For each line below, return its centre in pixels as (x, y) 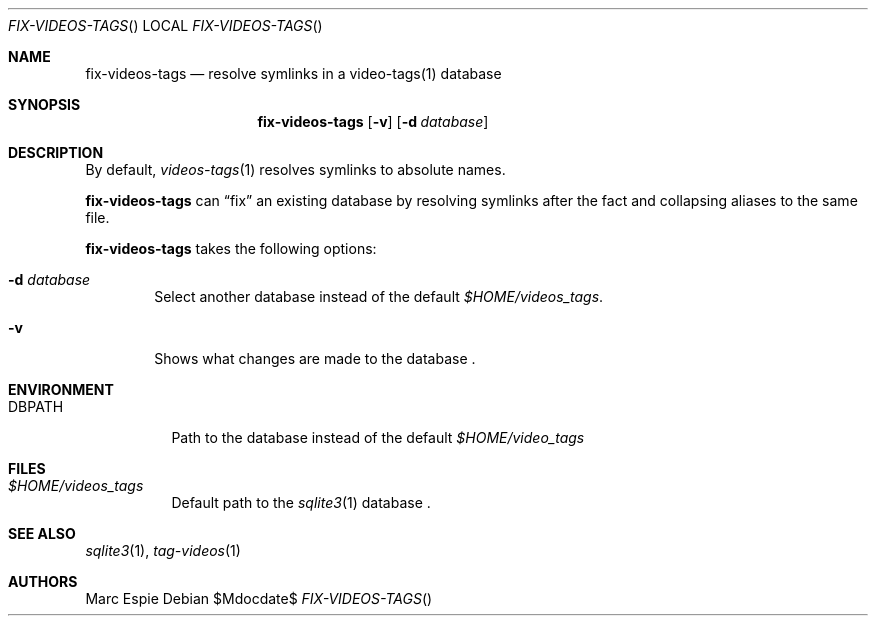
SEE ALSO (42, 533)
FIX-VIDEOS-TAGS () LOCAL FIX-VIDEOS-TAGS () (165, 25)
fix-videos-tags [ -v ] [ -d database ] (373, 121)
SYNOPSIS (44, 104)
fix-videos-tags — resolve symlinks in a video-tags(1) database (293, 73)
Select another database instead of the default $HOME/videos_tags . (379, 296)
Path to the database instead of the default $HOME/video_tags (378, 437)
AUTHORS (43, 581)
